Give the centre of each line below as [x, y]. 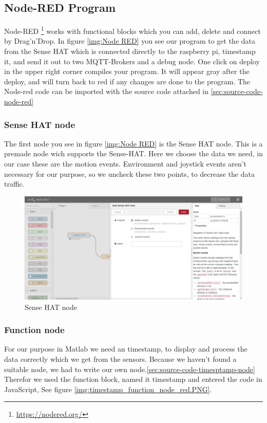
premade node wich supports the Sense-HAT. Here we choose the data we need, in [133, 153]
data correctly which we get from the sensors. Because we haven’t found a [120, 359]
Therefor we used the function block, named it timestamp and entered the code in [133, 379]
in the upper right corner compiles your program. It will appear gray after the [127, 71]
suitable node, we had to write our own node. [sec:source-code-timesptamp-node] [130, 369]
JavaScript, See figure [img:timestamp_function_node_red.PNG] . [108, 389]
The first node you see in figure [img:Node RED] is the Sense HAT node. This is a [133, 143]
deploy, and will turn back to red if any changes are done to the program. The [127, 81]
